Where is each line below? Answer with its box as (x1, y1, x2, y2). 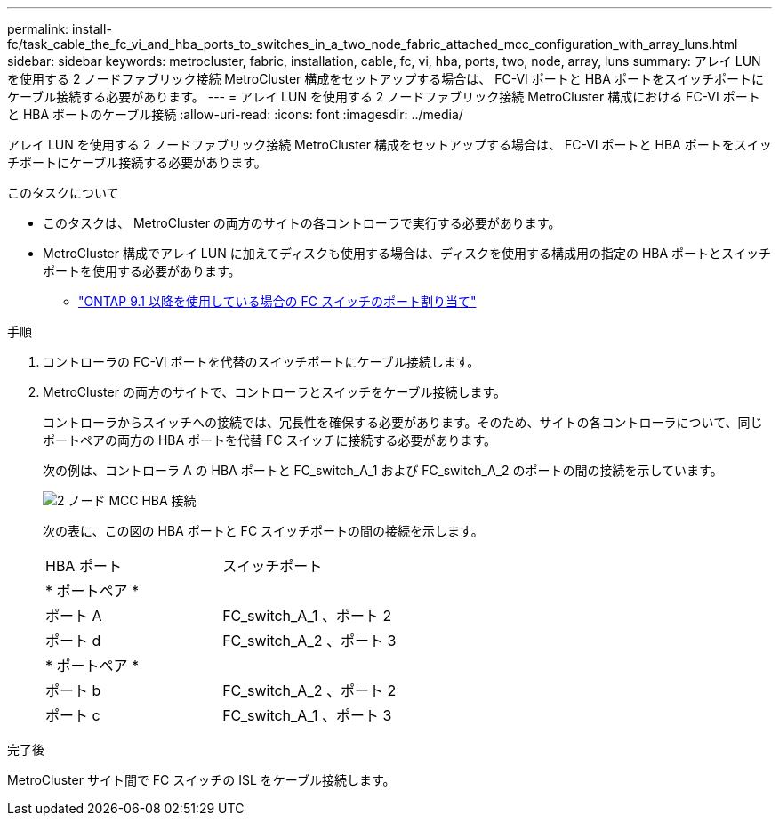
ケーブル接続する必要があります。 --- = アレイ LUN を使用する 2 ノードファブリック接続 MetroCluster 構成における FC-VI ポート (7, 89, 760, 104)
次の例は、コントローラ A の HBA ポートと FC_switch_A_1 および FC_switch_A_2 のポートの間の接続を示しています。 (43, 463, 723, 478)
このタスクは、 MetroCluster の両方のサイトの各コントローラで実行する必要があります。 (43, 215, 561, 230)
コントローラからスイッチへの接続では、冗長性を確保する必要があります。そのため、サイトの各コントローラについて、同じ (43, 415, 763, 430)
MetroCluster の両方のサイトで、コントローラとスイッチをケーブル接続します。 (43, 384, 507, 399)
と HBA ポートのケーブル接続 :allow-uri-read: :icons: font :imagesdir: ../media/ (7, 107, 463, 122)
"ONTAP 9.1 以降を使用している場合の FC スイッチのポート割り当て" (78, 294, 477, 309)
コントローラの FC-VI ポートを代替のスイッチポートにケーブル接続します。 (43, 354, 480, 369)
